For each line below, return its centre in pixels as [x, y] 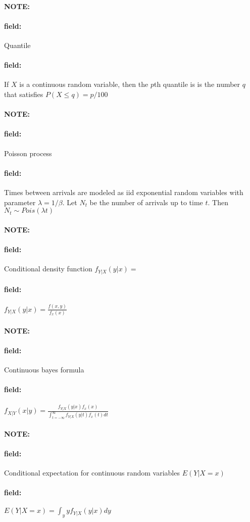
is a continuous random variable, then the [84, 84]
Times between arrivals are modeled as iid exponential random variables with [124, 192]
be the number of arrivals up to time [146, 202]
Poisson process [28, 153]
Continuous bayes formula [44, 369]
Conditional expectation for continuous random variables [92, 473]
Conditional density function [48, 269]
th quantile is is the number [197, 84]
